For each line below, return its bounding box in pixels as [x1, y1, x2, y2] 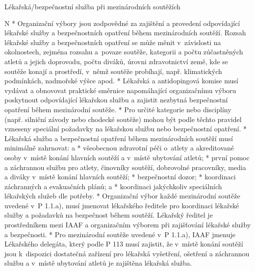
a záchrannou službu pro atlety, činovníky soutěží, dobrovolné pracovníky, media [4, 162, 246, 172]
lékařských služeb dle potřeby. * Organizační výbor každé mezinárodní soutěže [4, 191, 240, 201]
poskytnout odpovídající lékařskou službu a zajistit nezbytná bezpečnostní [4, 95, 228, 105]
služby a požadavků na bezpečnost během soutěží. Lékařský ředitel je [4, 210, 213, 220]
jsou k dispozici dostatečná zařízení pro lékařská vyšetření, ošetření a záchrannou [4, 248, 250, 258]
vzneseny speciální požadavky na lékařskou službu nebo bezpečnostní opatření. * [4, 123, 247, 134]
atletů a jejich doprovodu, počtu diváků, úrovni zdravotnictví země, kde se [4, 56, 229, 66]
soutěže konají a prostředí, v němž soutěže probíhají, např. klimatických [4, 66, 222, 76]
